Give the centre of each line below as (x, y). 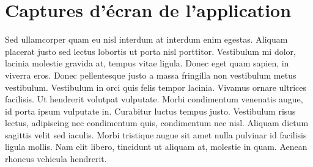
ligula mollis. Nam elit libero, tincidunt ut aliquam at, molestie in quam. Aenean (156, 147)
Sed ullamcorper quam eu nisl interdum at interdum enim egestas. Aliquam (146, 39)
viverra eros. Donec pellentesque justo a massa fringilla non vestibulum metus (151, 75)
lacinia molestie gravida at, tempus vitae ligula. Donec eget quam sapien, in (147, 63)
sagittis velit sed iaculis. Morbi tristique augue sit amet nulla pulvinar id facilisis (156, 134)
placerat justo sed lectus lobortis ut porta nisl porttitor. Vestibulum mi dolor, (150, 51)
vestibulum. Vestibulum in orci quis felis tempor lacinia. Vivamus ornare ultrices (156, 87)
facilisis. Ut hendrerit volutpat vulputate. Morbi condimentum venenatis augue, (154, 99)
